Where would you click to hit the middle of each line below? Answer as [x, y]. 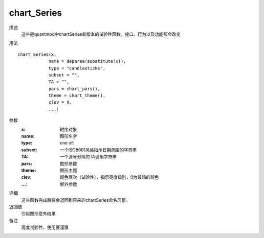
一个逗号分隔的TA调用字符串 [88, 157]
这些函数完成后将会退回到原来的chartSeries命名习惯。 [76, 200]
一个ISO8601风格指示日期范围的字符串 [98, 150]
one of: [67, 143]
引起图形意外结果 [38, 214]
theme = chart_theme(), [77, 96]
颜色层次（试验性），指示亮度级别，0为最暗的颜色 [109, 177]
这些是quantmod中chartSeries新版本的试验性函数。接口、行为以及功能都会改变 [101, 34]
